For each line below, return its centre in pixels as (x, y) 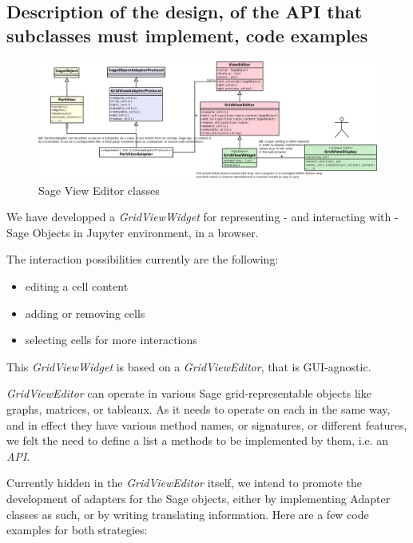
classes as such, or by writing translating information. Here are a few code (188, 514)
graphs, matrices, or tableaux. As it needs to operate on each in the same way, (199, 408)
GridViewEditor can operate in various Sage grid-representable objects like (189, 393)
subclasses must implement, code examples (187, 35)
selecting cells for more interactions (111, 340)
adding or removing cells (85, 313)
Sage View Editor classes (99, 190)
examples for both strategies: (77, 530)
